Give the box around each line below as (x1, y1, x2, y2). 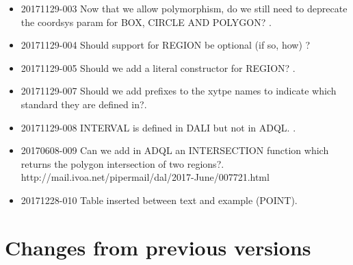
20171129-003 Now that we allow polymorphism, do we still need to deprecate (21, 1, 348, 15)
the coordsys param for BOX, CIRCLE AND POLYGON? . (21, 14, 272, 29)
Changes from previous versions (5, 233, 311, 261)
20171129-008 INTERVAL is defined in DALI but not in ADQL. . (21, 120, 296, 134)
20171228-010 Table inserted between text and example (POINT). (21, 192, 298, 207)
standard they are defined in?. (21, 97, 147, 111)
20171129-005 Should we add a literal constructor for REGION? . (21, 60, 296, 75)
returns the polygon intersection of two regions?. (21, 156, 224, 171)
